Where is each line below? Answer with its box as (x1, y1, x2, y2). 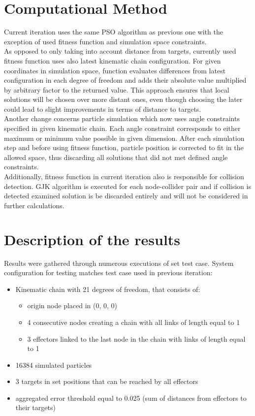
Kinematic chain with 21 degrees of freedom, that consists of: (15, 284, 200, 294)
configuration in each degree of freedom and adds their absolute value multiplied (4, 75, 247, 85)
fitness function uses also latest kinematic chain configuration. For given (4, 55, 221, 65)
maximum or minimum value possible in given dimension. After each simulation (4, 132, 245, 143)
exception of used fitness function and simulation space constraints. (4, 36, 207, 46)
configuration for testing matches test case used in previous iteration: (4, 267, 213, 278)
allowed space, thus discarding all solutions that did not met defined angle (4, 152, 228, 162)
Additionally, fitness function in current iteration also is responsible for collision (4, 171, 244, 182)
